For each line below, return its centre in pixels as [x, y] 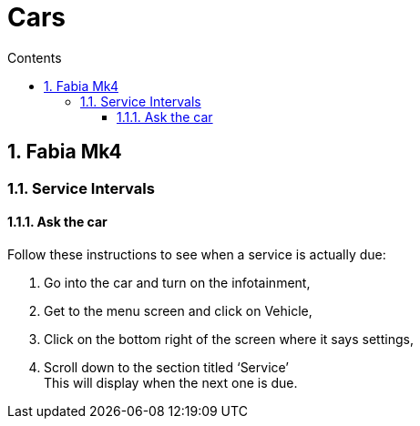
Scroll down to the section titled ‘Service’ [166, 367]
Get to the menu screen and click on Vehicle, [178, 310]
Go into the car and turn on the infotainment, [177, 282]
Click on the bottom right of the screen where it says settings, [229, 339]
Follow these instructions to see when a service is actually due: [197, 254]
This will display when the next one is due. [171, 382]
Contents [35, 57]
